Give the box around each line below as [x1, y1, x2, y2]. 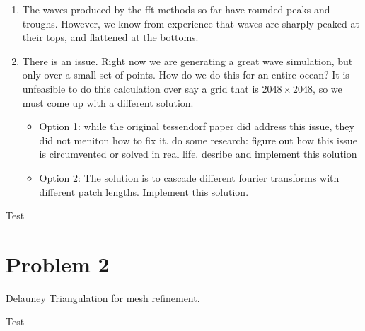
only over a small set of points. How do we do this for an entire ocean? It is [22, 67, 349, 82]
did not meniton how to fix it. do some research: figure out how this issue [39, 132, 357, 147]
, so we [313, 81, 342, 95]
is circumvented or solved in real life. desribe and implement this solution [39, 146, 357, 161]
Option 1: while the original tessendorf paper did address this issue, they [39, 119, 354, 134]
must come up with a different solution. [22, 95, 194, 110]
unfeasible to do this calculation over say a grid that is [22, 81, 259, 95]
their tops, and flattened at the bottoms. [22, 30, 199, 45]
